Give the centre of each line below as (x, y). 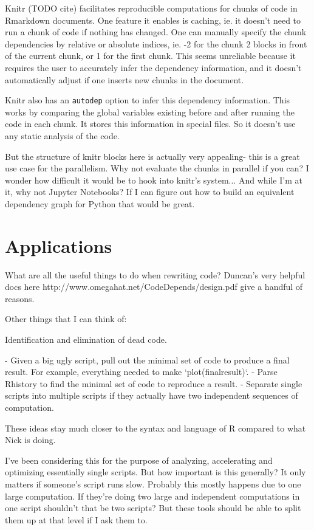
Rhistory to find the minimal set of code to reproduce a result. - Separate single (154, 383)
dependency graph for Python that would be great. (100, 203)
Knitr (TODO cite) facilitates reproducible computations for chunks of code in (151, 8)
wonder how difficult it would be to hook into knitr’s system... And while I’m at (154, 180)
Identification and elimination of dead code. (86, 339)
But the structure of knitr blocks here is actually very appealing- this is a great (152, 156)
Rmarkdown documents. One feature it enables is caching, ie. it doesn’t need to (153, 20)
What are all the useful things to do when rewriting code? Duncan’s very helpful (155, 274)
